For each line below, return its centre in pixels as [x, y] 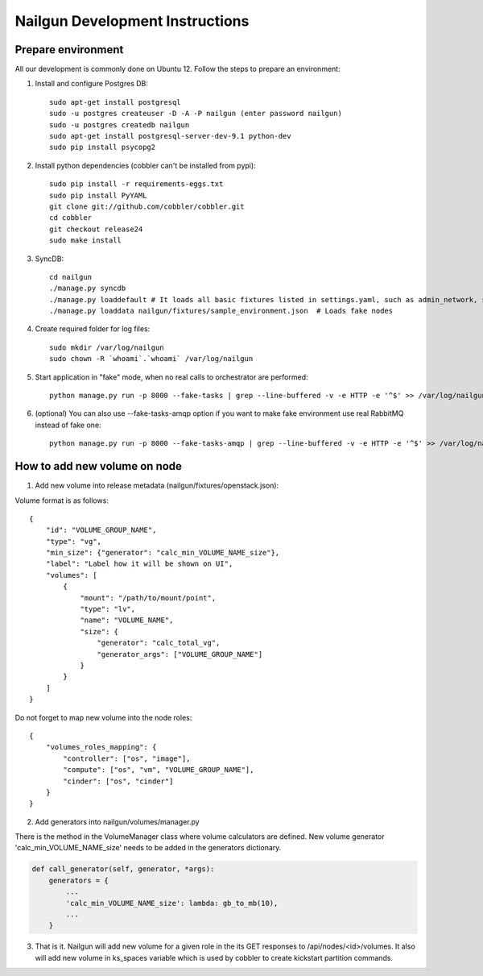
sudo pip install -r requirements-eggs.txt [136, 184]
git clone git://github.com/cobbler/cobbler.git [147, 206]
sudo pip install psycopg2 [103, 147]
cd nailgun [71, 277]
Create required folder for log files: [93, 329]
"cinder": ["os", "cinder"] [118, 781]
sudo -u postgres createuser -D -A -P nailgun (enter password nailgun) [196, 114]
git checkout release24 [96, 229]
